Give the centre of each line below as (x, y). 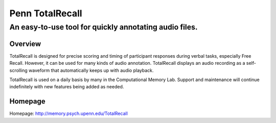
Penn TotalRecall (46, 13)
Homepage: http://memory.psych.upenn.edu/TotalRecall (68, 114)
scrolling (18, 70)
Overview (25, 44)
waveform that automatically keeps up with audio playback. (91, 70)
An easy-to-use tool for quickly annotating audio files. (103, 27)
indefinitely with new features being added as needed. (67, 87)
